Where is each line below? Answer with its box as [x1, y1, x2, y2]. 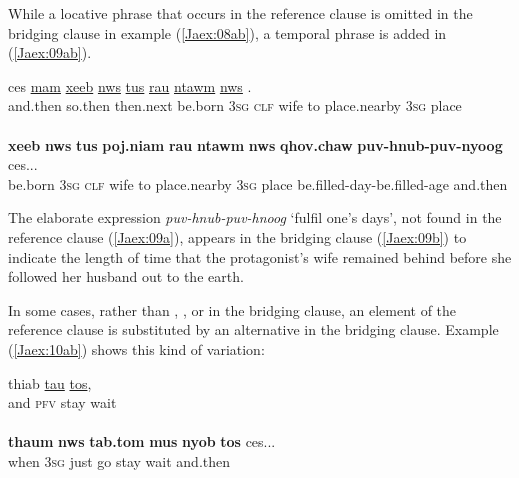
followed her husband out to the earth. [8, 266, 244, 287]
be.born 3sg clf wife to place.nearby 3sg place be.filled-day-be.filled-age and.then [8, 173, 508, 194]
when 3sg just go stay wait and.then [8, 450, 231, 471]
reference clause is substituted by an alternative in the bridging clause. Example [8, 319, 499, 340]
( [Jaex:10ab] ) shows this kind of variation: [8, 338, 265, 359]
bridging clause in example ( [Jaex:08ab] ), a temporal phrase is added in [8, 22, 447, 43]
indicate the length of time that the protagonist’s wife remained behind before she [8, 246, 512, 267]
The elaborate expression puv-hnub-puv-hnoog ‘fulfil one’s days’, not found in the [8, 207, 502, 228]
